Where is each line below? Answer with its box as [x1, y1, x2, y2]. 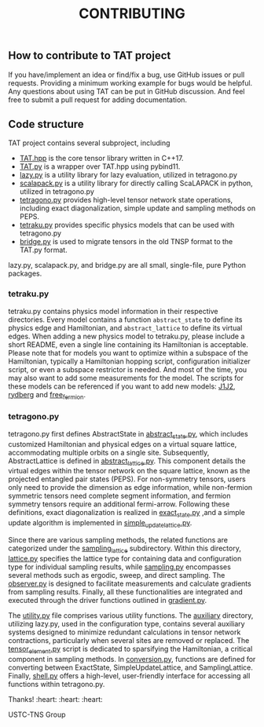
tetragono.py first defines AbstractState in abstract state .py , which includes [8, 429, 249, 440]
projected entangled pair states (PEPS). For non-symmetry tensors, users [8, 474, 246, 484]
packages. [8, 269, 42, 279]
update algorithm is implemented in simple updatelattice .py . [8, 518, 192, 529]
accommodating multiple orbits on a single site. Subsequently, [8, 448, 210, 457]
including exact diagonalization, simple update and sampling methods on [19, 203, 256, 213]
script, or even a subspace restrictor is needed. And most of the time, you [8, 364, 247, 374]
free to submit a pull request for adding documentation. [8, 95, 187, 104]
